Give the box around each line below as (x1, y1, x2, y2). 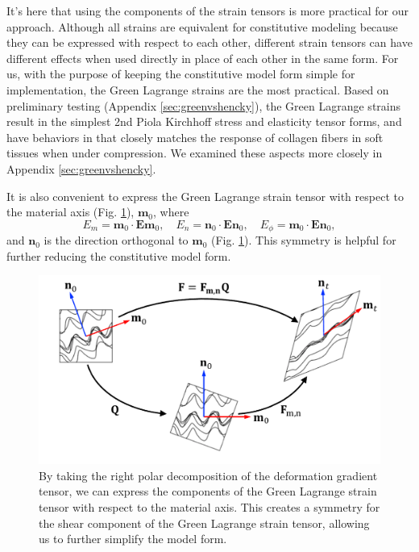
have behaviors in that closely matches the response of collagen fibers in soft (6, 128, 384, 145)
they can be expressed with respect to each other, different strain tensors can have (6, 34, 413, 51)
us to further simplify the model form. (39, 530, 227, 547)
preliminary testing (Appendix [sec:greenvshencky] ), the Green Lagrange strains (6, 97, 401, 114)
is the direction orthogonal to (44, 232, 189, 249)
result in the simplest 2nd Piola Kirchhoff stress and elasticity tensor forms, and (6, 113, 402, 130)
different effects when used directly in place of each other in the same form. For (6, 49, 399, 66)
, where (152, 203, 189, 220)
